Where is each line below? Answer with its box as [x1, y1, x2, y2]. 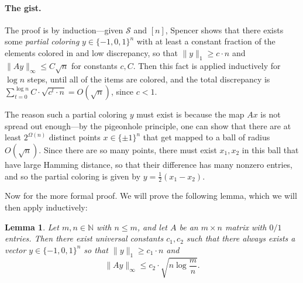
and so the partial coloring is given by [5, 170, 141, 182]
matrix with [225, 220, 267, 233]
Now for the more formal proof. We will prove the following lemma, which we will [5, 189, 297, 202]
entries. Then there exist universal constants [5, 232, 164, 244]
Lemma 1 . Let [5, 220, 59, 233]
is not [260, 108, 281, 120]
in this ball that [242, 143, 299, 156]
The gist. [5, 1, 42, 13]
